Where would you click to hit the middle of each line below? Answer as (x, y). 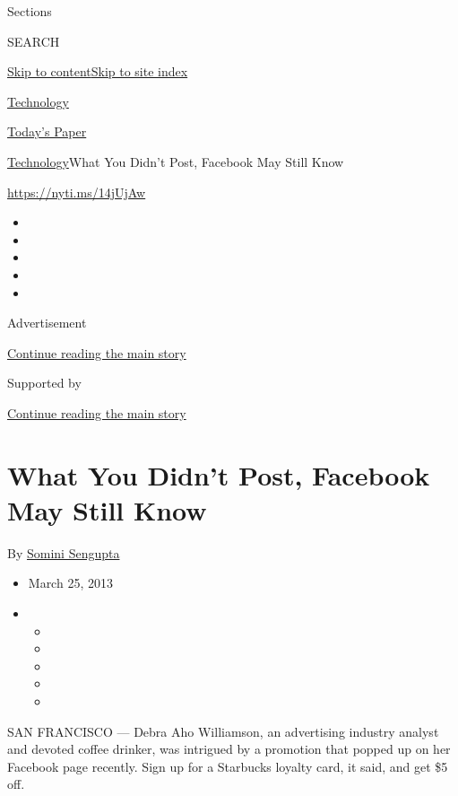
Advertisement (47, 323)
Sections (30, 11)
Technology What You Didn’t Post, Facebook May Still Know (176, 161)
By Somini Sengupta (64, 552)
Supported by (44, 383)
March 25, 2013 (70, 583)
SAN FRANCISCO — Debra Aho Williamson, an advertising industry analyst (223, 731)
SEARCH (34, 41)
